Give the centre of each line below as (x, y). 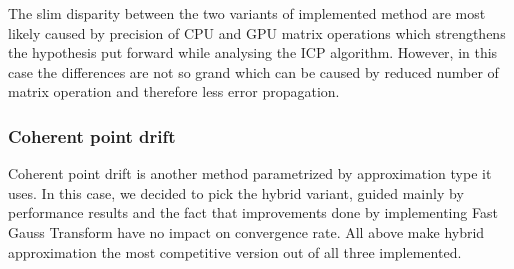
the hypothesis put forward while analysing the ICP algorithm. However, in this (253, 52)
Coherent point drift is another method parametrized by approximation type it (250, 173)
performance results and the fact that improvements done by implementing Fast (253, 212)
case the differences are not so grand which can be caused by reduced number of (253, 71)
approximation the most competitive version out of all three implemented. (235, 251)
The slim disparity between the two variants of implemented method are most (247, 13)
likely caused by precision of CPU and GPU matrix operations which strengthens (257, 32)
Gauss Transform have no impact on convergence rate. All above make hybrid (246, 231)
